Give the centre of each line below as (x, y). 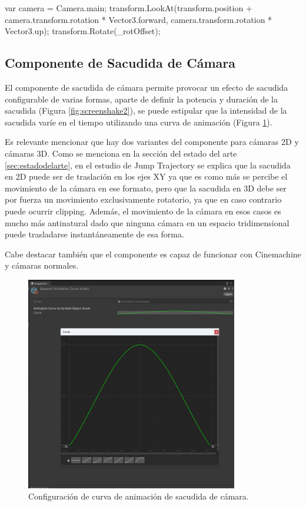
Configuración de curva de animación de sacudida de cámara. (139, 496)
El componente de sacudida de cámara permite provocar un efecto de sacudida (147, 87)
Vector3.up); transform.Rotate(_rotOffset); (83, 31)
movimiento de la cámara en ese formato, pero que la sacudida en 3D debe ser (146, 188)
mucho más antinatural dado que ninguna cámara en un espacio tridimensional (147, 222)
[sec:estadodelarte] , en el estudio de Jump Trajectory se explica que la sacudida (148, 165)
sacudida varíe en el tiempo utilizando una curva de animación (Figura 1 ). (139, 122)
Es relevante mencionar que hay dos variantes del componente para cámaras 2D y (152, 142)
